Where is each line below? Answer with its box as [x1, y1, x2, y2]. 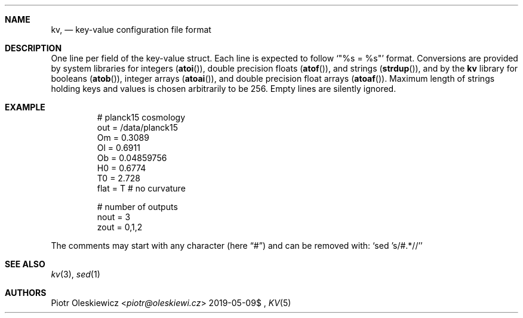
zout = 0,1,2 [97, 222, 143, 232]
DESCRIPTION [5, 43, 62, 53]
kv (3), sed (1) [51, 269, 100, 279]
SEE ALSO [5, 259, 45, 269]
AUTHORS [5, 288, 47, 298]
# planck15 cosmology [97, 112, 185, 122]
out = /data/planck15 [97, 122, 178, 132]
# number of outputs [97, 202, 178, 212]
